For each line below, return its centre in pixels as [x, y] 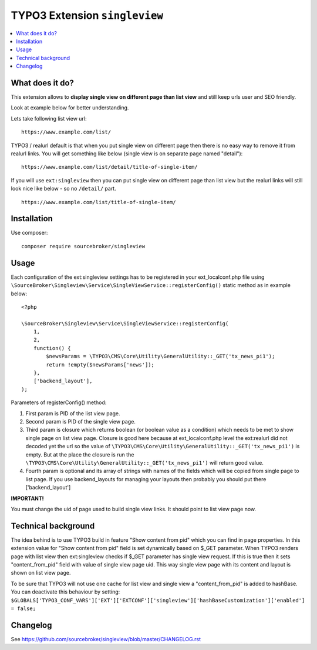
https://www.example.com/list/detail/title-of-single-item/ [109, 167]
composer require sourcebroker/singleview [83, 246]
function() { [52, 348]
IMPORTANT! [27, 498]
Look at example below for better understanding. [70, 108]
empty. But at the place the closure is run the [80, 454]
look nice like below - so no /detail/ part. [64, 189]
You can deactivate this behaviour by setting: [65, 592]
